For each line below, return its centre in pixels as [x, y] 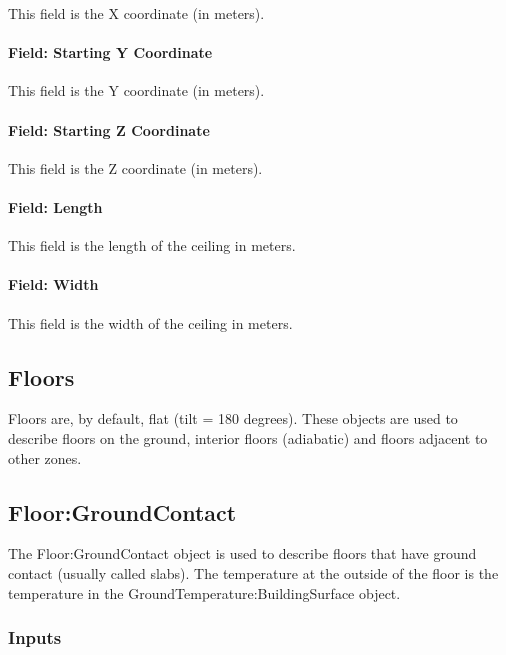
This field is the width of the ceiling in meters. [150, 322]
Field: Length [55, 206]
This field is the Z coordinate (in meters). [135, 167]
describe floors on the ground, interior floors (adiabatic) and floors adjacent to [248, 437]
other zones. [45, 457]
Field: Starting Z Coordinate [109, 129]
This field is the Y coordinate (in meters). [136, 90]
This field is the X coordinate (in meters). [136, 13]
